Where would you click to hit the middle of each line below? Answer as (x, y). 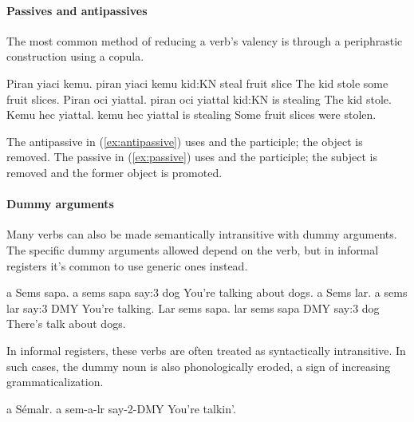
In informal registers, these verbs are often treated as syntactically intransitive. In (206, 350)
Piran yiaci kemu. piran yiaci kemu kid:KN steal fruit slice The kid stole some (197, 83)
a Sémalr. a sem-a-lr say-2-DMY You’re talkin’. (121, 408)
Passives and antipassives (77, 10)
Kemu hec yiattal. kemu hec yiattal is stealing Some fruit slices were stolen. (191, 114)
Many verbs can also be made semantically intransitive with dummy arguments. (202, 234)
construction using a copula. (75, 56)
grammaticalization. (55, 382)
